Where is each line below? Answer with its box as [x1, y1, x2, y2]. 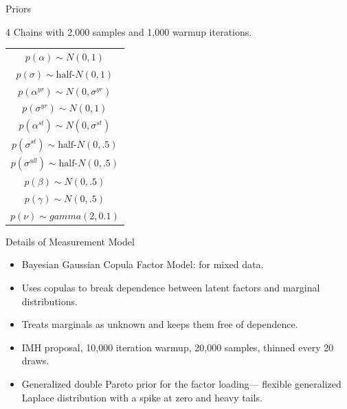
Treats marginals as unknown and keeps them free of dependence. [21, 317, 298, 331]
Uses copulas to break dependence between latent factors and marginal [21, 280, 320, 295]
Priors [5, 1, 31, 15]
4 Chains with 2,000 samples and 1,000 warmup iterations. [5, 24, 252, 38]
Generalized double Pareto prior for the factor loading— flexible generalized [21, 377, 342, 390]
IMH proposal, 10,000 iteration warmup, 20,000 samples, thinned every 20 [21, 340, 334, 354]
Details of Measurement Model [5, 234, 135, 248]
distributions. [21, 294, 78, 308]
